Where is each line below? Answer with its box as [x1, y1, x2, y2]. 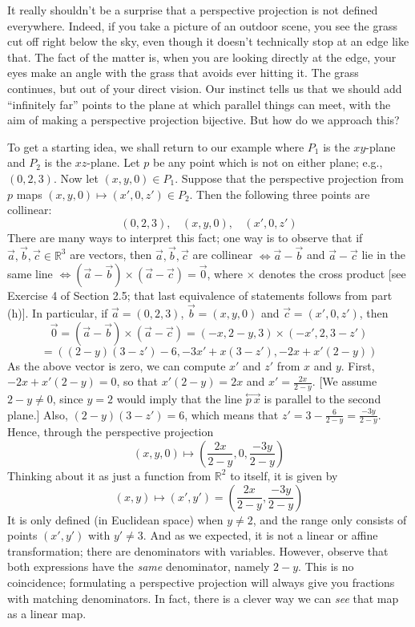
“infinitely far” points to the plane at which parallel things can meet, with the [7, 95, 391, 112]
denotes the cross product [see [259, 265, 406, 282]
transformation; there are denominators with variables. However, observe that [7, 542, 389, 559]
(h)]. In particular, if [7, 304, 108, 321]
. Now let [53, 169, 99, 186]
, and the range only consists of [252, 511, 407, 528]
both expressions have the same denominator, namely [7, 558, 270, 575]
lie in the [361, 246, 405, 263]
